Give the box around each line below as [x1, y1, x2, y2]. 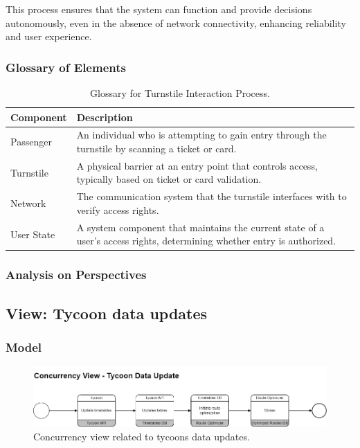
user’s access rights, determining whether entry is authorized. [76, 233, 336, 248]
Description [76, 109, 133, 124]
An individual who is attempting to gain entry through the [76, 127, 327, 142]
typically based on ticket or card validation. [76, 172, 262, 186]
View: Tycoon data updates [6, 302, 208, 323]
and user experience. [6, 29, 92, 44]
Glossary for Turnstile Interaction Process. [90, 86, 270, 100]
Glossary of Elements [6, 58, 126, 75]
